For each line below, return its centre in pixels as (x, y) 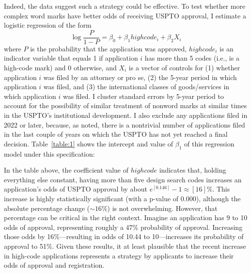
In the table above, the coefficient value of (66, 170)
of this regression (209, 143)
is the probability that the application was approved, (109, 48)
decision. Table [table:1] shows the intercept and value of (89, 143)
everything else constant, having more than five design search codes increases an (123, 179)
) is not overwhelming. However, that (162, 208)
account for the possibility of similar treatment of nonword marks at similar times (125, 105)
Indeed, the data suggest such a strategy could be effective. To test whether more (125, 6)
